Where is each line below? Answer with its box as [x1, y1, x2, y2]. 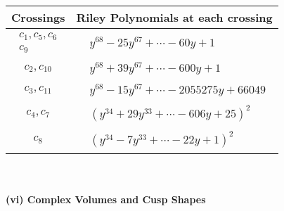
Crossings [11, 9, 65, 25]
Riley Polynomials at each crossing [76, 9, 273, 25]
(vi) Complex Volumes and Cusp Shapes [6, 191, 206, 206]
